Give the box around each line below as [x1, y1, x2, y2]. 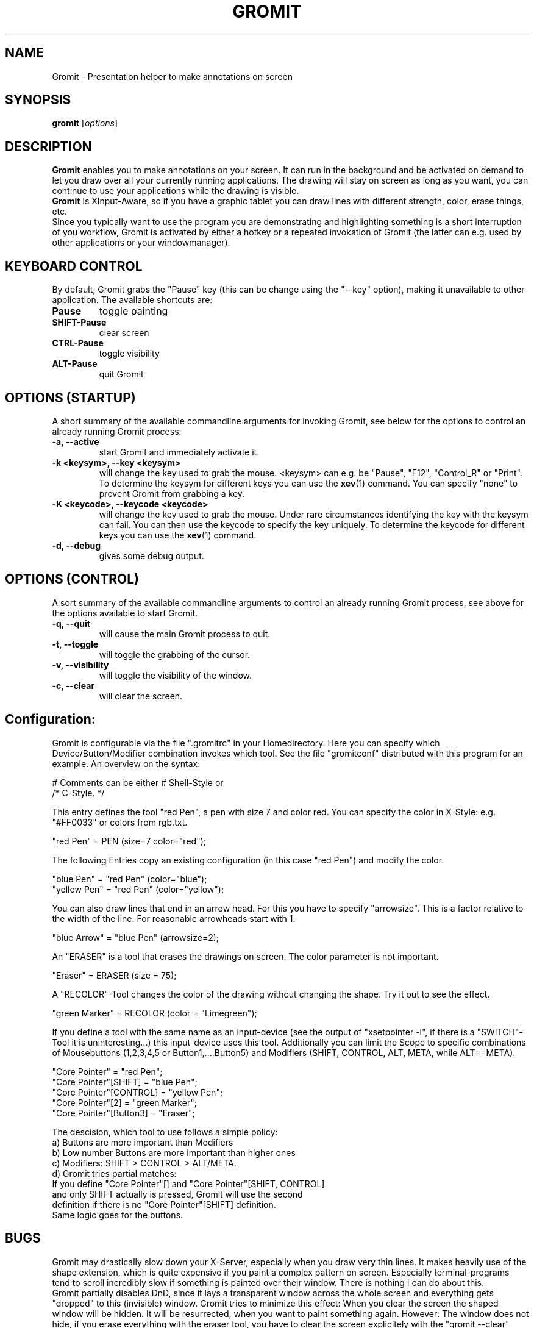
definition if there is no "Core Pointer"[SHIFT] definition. [52, 1199, 276, 1210]
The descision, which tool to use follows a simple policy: [52, 1126, 278, 1137]
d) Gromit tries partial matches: [52, 1168, 177, 1179]
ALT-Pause [52, 359, 98, 369]
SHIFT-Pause [52, 317, 107, 328]
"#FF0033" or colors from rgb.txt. [52, 816, 188, 827]
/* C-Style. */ [52, 787, 105, 798]
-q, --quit [52, 618, 90, 629]
